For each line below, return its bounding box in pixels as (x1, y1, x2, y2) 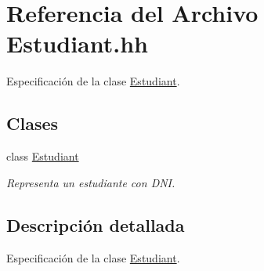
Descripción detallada (6, 212, 185, 237)
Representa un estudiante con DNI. (6, 174, 175, 190)
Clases (6, 111, 59, 135)
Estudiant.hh (6, 27, 148, 60)
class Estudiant (6, 148, 79, 164)
